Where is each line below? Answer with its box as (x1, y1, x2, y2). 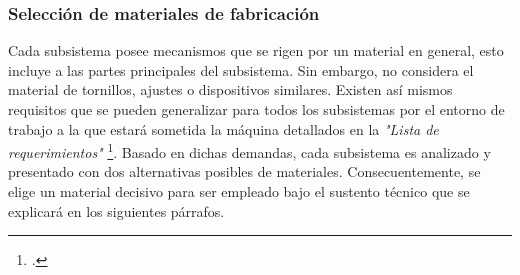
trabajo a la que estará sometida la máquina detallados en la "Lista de (8, 118, 439, 139)
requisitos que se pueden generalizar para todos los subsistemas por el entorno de (8, 99, 505, 119)
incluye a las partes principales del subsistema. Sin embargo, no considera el (8, 59, 474, 80)
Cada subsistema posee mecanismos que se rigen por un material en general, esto (8, 40, 504, 61)
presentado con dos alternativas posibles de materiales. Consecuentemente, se (8, 161, 481, 182)
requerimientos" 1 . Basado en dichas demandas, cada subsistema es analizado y (8, 139, 491, 162)
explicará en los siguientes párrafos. (8, 200, 225, 221)
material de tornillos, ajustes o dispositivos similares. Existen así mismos (8, 79, 453, 100)
